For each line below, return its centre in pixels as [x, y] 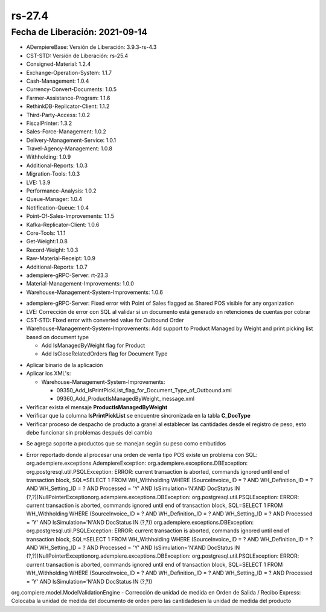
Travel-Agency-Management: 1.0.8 [69, 148]
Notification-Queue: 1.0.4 [58, 208]
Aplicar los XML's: [49, 374]
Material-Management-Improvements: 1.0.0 [80, 284]
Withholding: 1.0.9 [49, 157]
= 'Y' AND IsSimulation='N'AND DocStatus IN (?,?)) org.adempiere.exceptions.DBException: [140, 522]
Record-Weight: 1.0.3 [52, 250]
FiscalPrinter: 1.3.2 [49, 123]
